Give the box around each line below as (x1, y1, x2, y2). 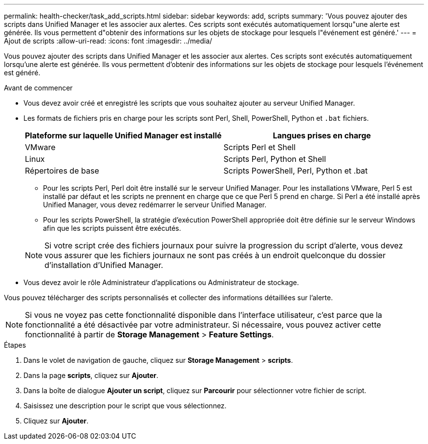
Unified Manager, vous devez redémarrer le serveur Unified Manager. (43, 200, 267, 209)
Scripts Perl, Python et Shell (223, 154, 326, 164)
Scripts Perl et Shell (223, 142, 296, 152)
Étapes (4, 341, 26, 349)
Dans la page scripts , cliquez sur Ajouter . (23, 371, 159, 379)
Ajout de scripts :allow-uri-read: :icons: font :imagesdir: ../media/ (4, 37, 213, 45)
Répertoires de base (25, 166, 99, 176)
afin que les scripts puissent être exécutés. (43, 224, 181, 232)
